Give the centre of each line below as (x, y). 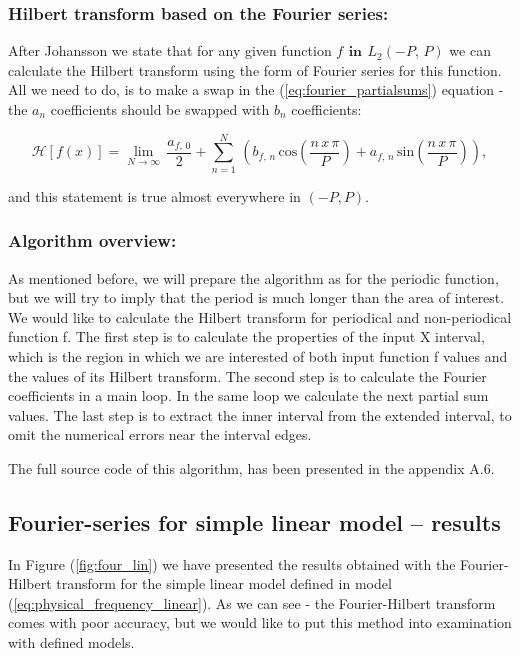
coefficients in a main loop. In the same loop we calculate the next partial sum (248, 395)
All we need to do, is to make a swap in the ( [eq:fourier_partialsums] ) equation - (256, 89)
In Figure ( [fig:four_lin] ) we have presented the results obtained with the (232, 563)
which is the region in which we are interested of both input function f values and (258, 355)
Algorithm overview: (92, 240)
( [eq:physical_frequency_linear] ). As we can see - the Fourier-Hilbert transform (252, 602)
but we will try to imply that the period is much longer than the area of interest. (256, 297)
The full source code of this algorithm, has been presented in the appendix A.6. (251, 467)
